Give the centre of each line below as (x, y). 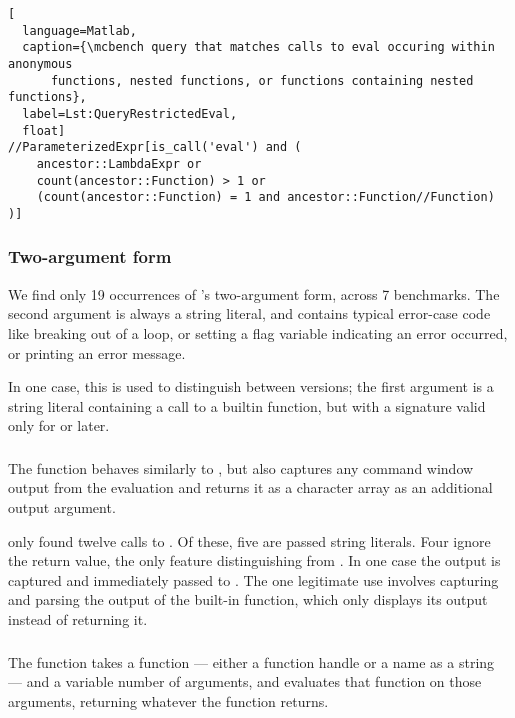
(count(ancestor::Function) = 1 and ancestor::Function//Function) (265, 197)
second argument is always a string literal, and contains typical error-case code (249, 313)
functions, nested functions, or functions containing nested (262, 80)
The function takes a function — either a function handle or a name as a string (251, 661)
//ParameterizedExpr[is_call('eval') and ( (155, 147)
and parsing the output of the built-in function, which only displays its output (248, 599)
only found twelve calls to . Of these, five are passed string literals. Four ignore (249, 540)
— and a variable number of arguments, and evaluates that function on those (245, 681)
